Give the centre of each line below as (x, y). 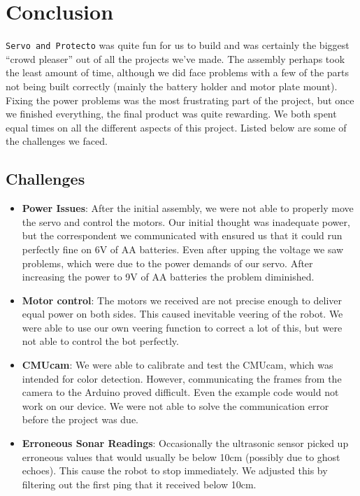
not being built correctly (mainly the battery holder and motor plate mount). (172, 86)
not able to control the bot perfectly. (100, 341)
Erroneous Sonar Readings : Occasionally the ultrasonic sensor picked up (185, 443)
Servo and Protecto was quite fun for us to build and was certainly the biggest (178, 45)
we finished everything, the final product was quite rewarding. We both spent (171, 114)
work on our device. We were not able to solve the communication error (175, 405)
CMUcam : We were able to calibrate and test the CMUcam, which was (178, 365)
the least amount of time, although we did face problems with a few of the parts (178, 72)
